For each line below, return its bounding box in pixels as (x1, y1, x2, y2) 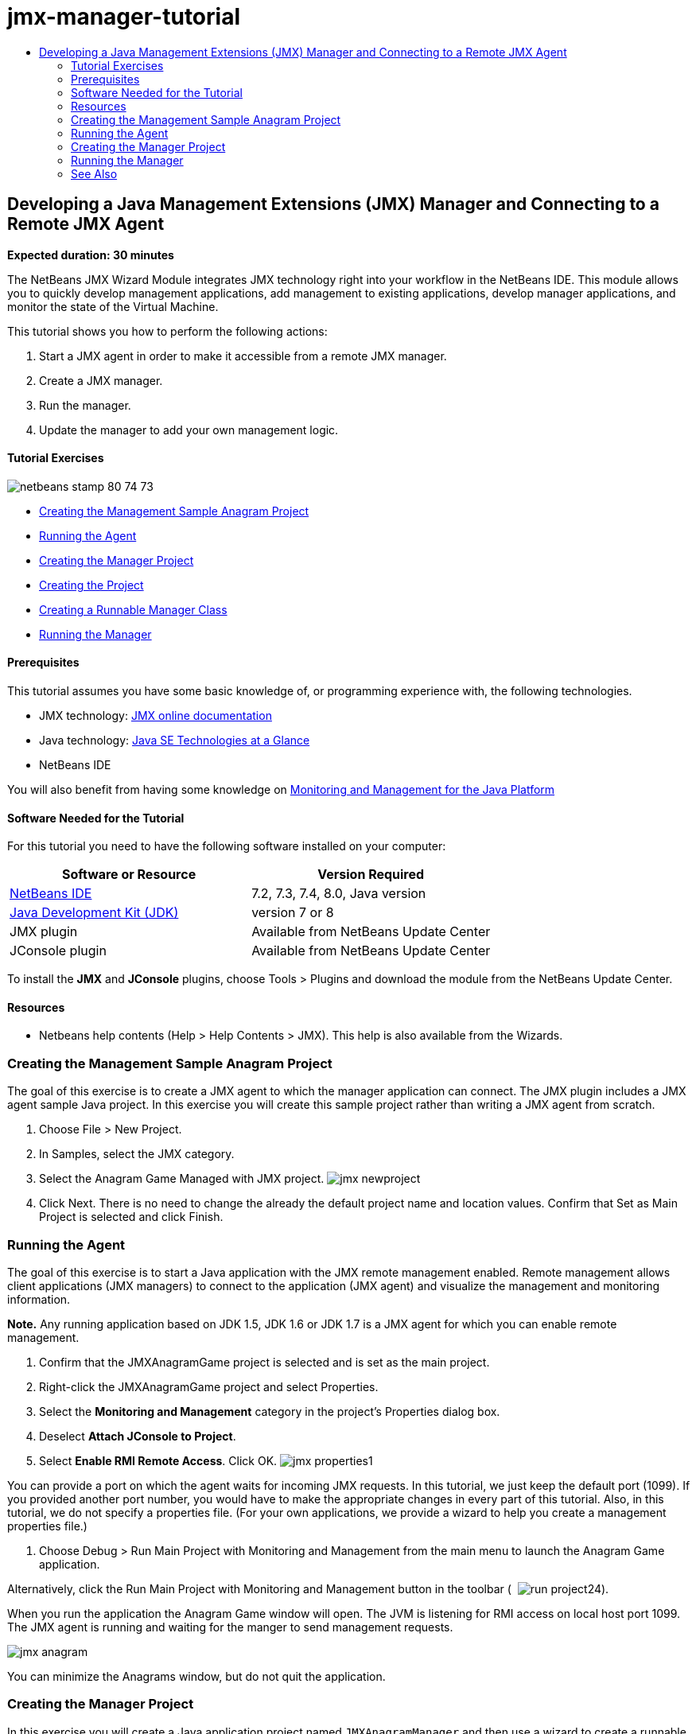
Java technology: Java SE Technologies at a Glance (39, 733, 310, 748)
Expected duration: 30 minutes (7, 247, 174, 262)
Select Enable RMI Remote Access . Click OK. (39, 1453, 278, 1468)
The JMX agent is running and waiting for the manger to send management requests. (7, 1619, 453, 1634)
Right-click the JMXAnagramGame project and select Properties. (39, 1379, 379, 1394)
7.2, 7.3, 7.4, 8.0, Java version (251, 885, 426, 902)
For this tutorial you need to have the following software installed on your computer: (7, 839, 446, 853)
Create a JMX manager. (39, 373, 163, 387)
